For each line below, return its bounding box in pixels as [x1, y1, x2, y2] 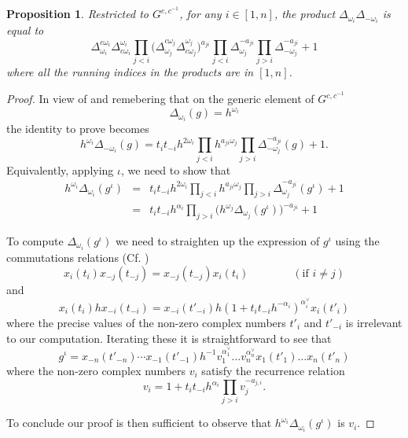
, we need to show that [121, 161, 231, 178]
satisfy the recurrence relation [201, 362, 345, 378]
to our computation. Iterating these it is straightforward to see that [6, 329, 332, 346]
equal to [6, 22, 44, 39]
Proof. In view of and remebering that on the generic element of [6, 90, 314, 107]
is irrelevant [345, 314, 402, 330]
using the [335, 232, 380, 248]
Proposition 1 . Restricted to [6, 6, 149, 22]
